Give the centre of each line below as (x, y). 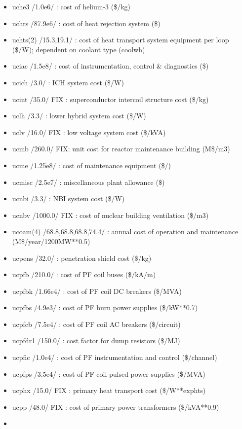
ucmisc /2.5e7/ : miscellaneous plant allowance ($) (88, 182)
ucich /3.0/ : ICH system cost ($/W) (68, 82)
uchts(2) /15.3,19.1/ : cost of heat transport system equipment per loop (121, 40)
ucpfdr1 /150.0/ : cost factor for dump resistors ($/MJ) (96, 340)
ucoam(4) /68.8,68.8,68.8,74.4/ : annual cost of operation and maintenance (125, 232)
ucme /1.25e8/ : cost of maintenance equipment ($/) (92, 165)
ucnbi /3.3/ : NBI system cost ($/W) (68, 198)
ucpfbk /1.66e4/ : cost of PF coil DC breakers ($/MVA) (97, 291)
